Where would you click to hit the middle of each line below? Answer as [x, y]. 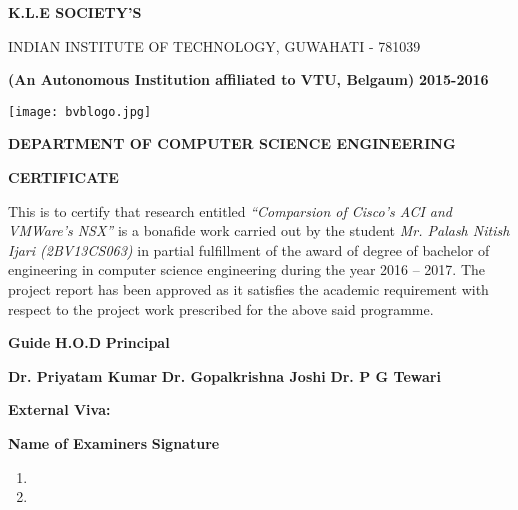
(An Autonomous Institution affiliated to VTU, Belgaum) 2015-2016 [248, 79]
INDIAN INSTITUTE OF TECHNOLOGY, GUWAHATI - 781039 [214, 45]
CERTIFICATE [63, 177]
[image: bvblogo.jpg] [80, 111]
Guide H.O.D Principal [89, 342]
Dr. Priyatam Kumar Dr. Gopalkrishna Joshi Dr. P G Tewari [224, 375]
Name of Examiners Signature [114, 442]
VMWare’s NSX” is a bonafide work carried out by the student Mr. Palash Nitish [259, 230]
